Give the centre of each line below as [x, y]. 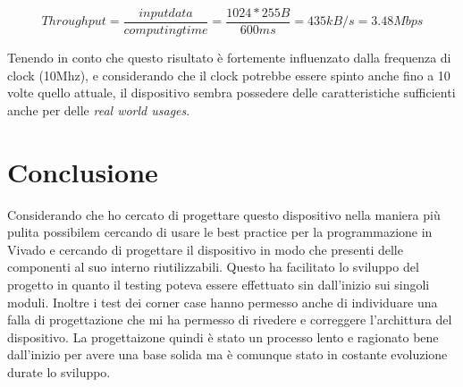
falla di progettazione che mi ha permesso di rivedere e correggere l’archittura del [230, 320]
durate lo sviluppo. [59, 371]
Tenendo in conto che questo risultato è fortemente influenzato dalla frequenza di [229, 58]
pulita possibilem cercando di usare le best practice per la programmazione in [220, 232]
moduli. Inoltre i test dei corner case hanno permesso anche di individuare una [223, 302]
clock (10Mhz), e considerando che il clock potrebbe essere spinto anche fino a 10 [229, 75]
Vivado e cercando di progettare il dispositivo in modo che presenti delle [205, 249]
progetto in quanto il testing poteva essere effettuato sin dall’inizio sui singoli [219, 284]
